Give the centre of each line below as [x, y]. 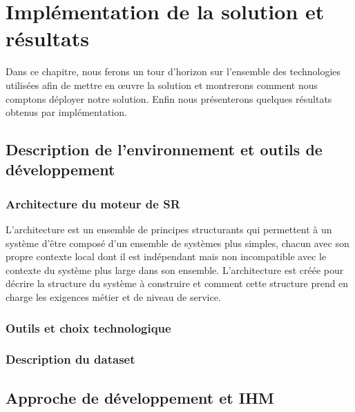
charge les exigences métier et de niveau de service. [113, 297]
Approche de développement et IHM [140, 397]
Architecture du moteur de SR [93, 203]
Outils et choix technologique [88, 327]
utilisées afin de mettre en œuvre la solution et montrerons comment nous [162, 85]
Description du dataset [70, 359]
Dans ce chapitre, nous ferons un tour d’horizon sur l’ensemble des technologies [173, 71]
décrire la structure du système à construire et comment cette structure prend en [177, 283]
